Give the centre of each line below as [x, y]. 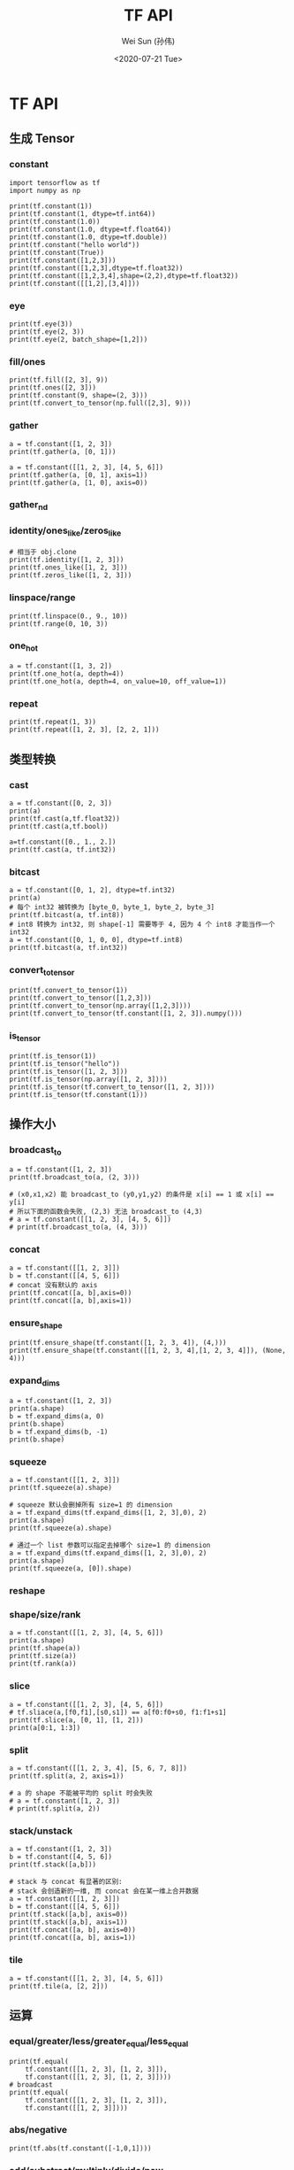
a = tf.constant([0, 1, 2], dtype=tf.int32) [92, 891]
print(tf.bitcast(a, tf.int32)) [68, 948]
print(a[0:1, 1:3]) [45, 1727]
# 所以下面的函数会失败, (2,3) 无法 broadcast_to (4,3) [106, 1212]
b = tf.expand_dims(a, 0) [57, 1416]
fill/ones [27, 361]
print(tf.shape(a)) [45, 1649]
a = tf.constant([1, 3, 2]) [61, 666]
